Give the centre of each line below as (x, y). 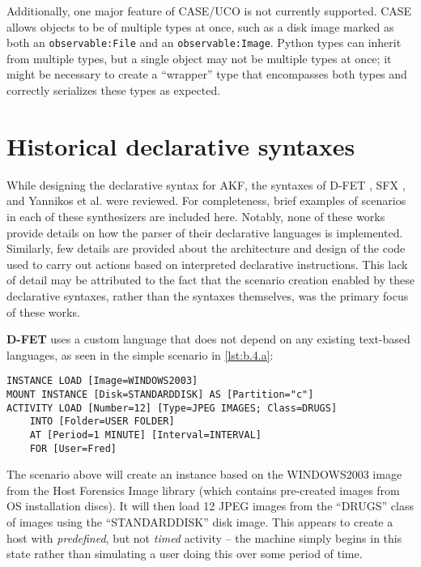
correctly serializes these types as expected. (114, 90)
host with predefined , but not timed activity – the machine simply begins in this (204, 537)
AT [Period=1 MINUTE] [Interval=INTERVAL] (145, 435)
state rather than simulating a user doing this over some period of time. (185, 554)
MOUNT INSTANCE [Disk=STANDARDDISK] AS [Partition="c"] (160, 394)
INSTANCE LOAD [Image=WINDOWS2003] (102, 381)
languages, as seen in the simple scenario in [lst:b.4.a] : (140, 354)
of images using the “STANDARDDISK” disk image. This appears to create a (200, 522)
